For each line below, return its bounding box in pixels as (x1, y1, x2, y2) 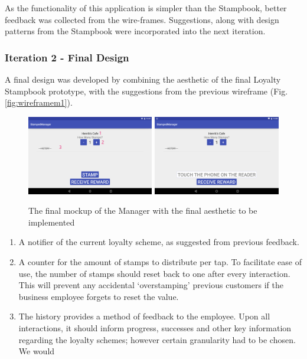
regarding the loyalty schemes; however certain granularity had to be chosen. (18, 333, 296, 345)
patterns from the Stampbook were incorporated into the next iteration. (5, 25, 266, 37)
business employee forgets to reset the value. (18, 290, 179, 302)
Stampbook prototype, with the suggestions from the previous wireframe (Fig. (5, 84, 288, 97)
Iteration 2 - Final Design (5, 50, 129, 64)
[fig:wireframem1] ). (5, 96, 73, 109)
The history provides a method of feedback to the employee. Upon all (18, 310, 270, 322)
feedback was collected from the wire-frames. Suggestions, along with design (5, 13, 279, 25)
